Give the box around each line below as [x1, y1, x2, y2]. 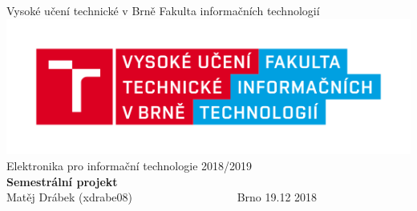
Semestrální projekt [6, 173, 118, 189]
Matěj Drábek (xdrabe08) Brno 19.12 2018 [6, 189, 318, 205]
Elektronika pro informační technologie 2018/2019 [6, 157, 253, 174]
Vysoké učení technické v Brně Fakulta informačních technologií [6, 2, 320, 18]
